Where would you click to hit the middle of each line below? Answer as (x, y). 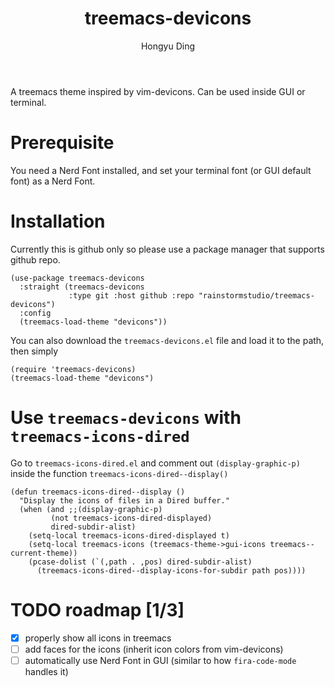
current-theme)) (44, 553)
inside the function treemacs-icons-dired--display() (119, 473)
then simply (34, 351)
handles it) (46, 671)
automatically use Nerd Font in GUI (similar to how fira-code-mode (160, 660)
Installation (58, 221)
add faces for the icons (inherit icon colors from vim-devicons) (154, 649)
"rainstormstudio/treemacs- (256, 295)
